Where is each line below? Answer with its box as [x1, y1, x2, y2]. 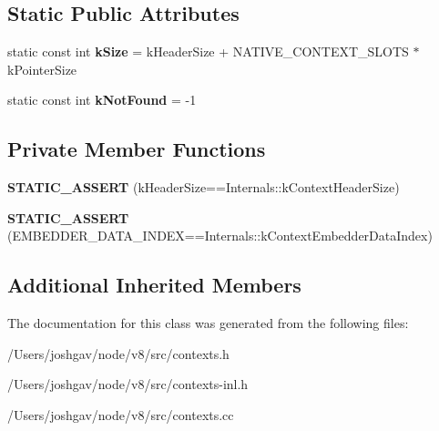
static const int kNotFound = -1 [7, 90, 197, 109]
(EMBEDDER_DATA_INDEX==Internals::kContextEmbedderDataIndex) [7, 226, 433, 245]
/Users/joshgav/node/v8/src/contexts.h [7, 344, 230, 363]
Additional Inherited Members [7, 271, 301, 299]
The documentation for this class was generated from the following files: [7, 313, 409, 333]
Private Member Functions [7, 135, 266, 163]
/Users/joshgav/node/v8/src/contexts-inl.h [7, 375, 249, 394]
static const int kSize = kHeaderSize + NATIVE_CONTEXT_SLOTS [7, 42, 409, 61]
